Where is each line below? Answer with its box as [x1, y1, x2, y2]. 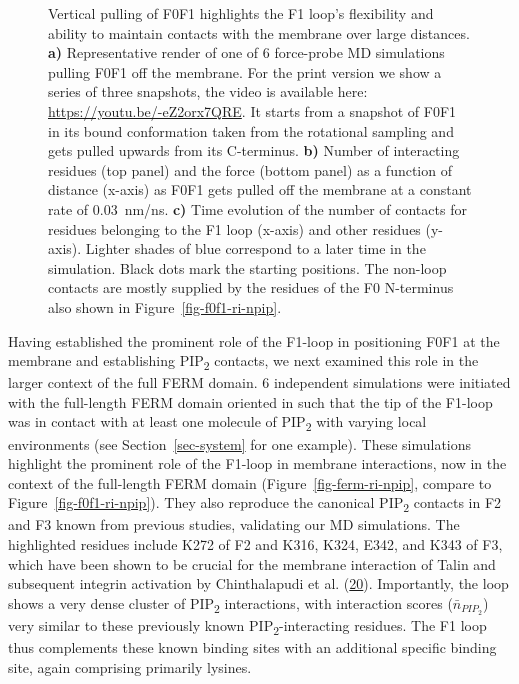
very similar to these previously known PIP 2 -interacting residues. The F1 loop [8, 614, 487, 638]
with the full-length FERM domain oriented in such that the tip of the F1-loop [8, 391, 493, 412]
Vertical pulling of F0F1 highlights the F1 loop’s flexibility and [48, 3, 434, 23]
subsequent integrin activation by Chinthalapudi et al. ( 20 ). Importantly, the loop [8, 573, 509, 594]
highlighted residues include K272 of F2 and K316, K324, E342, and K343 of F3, [8, 534, 503, 555]
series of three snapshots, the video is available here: [48, 81, 368, 102]
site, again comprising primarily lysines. [8, 656, 252, 677]
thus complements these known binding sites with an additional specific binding [8, 637, 497, 658]
